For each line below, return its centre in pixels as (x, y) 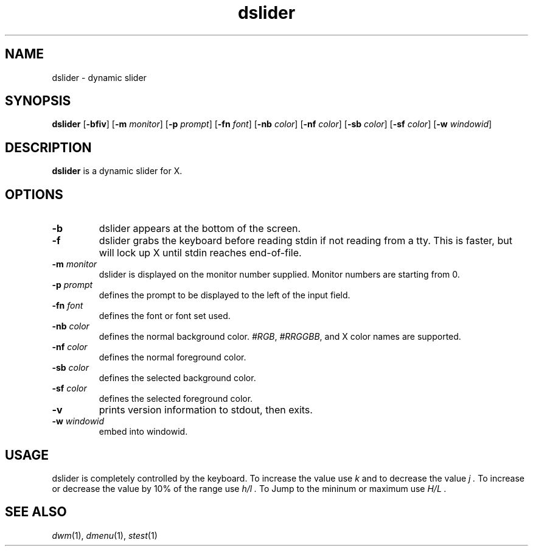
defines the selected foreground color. (176, 399)
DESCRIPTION (48, 147)
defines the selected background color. (177, 378)
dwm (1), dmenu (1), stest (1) (105, 535)
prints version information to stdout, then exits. (206, 410)
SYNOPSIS (38, 101)
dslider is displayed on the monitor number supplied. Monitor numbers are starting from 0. (279, 275)
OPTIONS (34, 194)
